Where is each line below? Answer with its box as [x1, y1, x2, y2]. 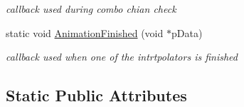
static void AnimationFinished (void [6, 25, 164, 40]
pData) [171, 25, 203, 40]
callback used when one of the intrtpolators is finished [6, 49, 238, 64]
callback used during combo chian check [6, 1, 176, 16]
